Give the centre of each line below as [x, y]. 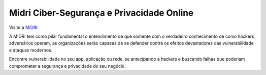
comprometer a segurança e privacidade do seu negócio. [67, 66]
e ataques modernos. [31, 50]
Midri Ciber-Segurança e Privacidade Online [101, 13]
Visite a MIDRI [23, 27]
